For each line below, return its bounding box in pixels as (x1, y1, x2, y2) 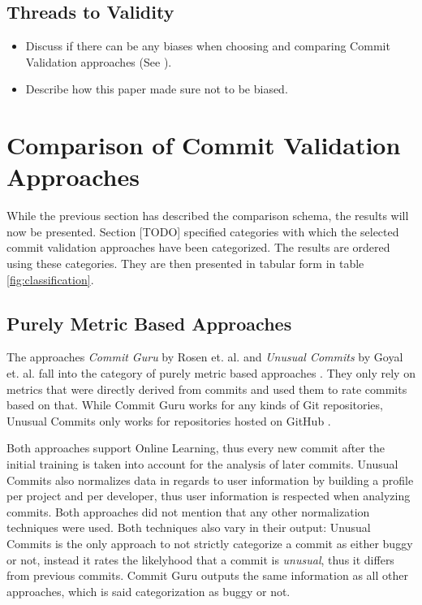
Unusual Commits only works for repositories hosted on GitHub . (6, 412, 331, 429)
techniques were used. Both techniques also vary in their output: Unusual (6, 519, 371, 536)
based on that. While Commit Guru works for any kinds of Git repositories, (6, 396, 383, 413)
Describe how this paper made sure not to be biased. (25, 80, 288, 97)
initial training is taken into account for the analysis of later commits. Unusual (6, 456, 398, 473)
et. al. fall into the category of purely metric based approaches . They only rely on (6, 365, 416, 382)
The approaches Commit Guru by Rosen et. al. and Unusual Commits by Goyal (6, 348, 403, 365)
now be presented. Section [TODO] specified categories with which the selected (6, 223, 399, 240)
